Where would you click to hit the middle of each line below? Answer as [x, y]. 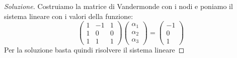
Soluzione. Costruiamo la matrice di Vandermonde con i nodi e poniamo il [118, 6]
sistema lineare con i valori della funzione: [69, 16]
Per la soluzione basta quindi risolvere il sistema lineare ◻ [94, 50]
